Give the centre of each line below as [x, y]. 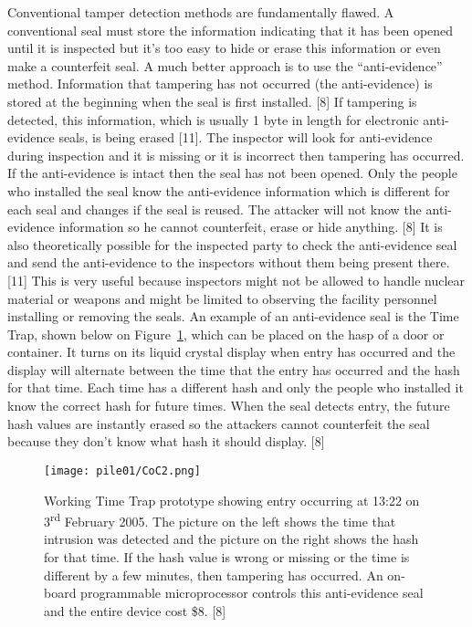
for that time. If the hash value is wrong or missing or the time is [227, 556]
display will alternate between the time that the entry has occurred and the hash [234, 369]
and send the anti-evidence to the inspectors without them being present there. [229, 262]
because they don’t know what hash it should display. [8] [166, 441]
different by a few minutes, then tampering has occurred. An [214, 575]
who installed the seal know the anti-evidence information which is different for [229, 190]
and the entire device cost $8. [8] [135, 610]
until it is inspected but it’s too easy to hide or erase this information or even [224, 48]
